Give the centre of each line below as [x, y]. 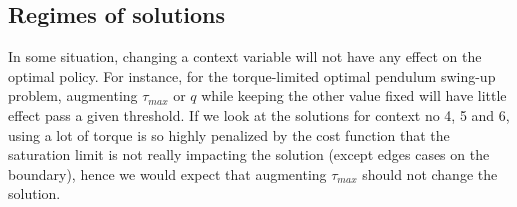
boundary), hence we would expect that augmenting [167, 173]
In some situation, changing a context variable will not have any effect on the [245, 56]
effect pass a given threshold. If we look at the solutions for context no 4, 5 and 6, [259, 114]
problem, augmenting [73, 95]
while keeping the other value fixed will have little [354, 95]
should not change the [430, 173]
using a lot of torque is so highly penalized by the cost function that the [229, 134]
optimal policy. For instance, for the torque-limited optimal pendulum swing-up [252, 75]
